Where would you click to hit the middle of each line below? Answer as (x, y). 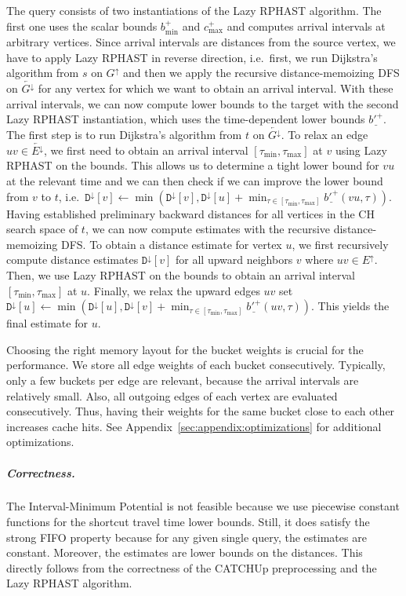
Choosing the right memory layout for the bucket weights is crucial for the (185, 349)
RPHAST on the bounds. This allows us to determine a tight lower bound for (193, 165)
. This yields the (350, 306)
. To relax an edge (324, 135)
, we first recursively (340, 244)
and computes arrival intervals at (306, 26)
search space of (42, 229)
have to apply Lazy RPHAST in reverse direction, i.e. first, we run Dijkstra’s (192, 57)
